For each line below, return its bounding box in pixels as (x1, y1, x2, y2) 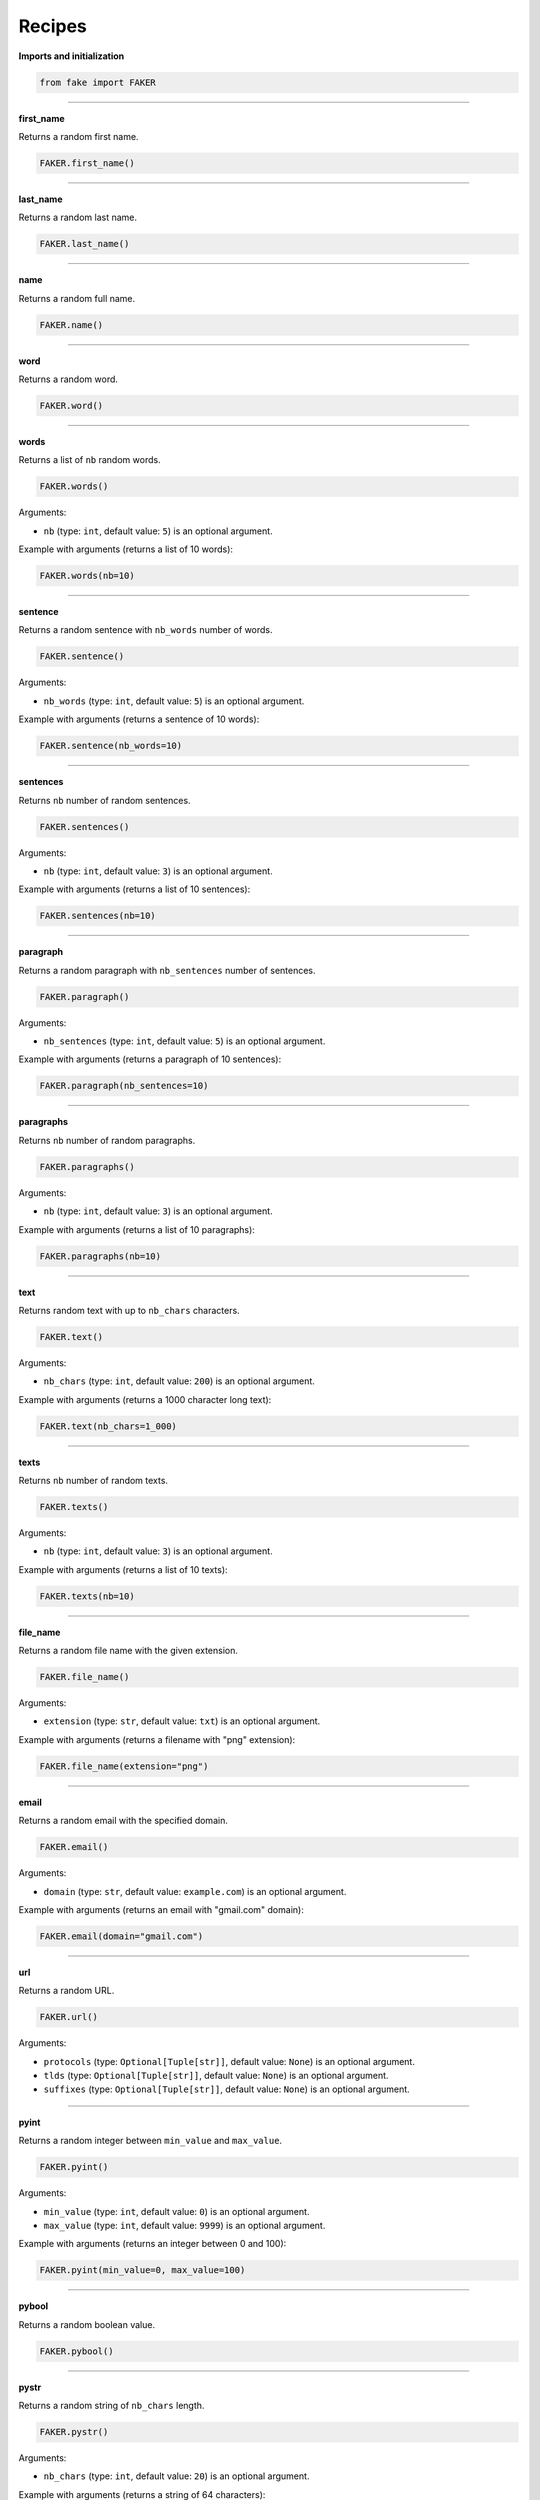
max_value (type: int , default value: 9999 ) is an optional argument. (43, 2220, 326, 2231)
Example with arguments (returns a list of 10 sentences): (18, 883, 251, 895)
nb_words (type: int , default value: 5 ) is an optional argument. (43, 695, 305, 707)
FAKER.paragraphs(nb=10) (39, 1250, 162, 1262)
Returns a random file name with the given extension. (18, 1645, 239, 1657)
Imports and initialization (18, 50, 125, 62)
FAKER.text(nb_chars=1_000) (39, 1420, 177, 1432)
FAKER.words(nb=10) (39, 570, 135, 582)
